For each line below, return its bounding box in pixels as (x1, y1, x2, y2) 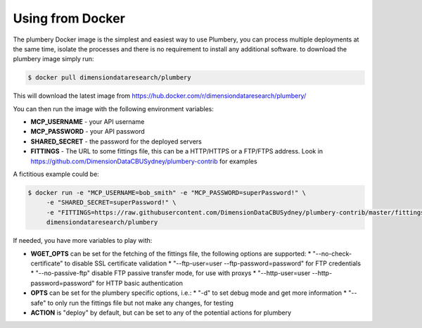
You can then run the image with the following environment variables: (13, 104, 214, 113)
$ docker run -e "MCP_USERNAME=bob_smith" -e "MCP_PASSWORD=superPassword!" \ (27, 189, 306, 197)
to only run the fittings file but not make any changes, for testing (47, 298, 234, 307)
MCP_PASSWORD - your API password (30, 127, 146, 136)
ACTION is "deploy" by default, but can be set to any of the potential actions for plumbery (30, 308, 292, 317)
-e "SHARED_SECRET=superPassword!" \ (46, 198, 177, 207)
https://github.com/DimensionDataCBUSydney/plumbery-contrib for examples (30, 157, 257, 165)
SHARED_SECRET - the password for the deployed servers (30, 137, 202, 146)
